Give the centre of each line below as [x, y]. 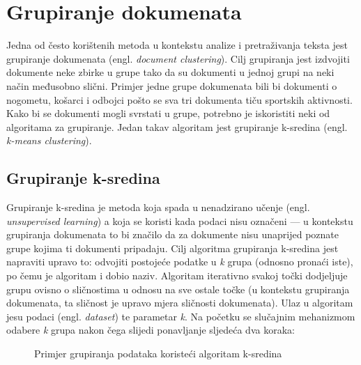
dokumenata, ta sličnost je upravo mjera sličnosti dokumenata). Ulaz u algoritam [180, 303]
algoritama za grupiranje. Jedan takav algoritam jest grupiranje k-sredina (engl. [177, 126]
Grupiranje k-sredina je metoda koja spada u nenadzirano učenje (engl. [158, 207]
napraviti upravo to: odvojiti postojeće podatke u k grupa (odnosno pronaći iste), [180, 262]
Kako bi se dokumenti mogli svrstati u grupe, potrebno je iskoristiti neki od [168, 113]
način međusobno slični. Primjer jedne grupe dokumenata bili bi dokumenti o [172, 85]
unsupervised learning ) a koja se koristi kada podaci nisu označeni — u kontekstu [180, 220]
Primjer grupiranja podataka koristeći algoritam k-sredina [158, 354]
